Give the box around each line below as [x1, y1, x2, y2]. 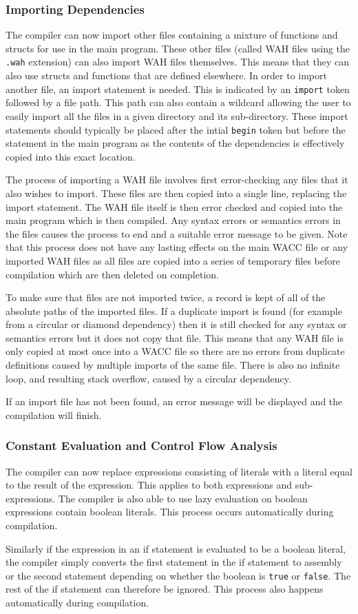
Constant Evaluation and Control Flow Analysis [6, 437, 277, 454]
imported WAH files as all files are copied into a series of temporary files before [6, 253, 340, 267]
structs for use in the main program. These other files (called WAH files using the [6, 41, 350, 55]
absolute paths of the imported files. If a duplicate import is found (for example [6, 303, 342, 318]
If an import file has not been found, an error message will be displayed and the [6, 394, 343, 409]
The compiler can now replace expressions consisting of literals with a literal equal [6, 464, 352, 478]
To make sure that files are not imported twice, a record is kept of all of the [6, 290, 326, 305]
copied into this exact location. [6, 149, 136, 163]
